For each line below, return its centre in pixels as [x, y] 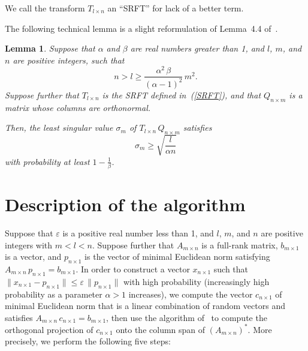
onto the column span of [161, 329]
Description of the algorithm [125, 204]
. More [260, 329]
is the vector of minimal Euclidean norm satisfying [177, 256]
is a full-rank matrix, [240, 244]
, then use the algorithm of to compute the [187, 317]
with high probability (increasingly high [196, 281]
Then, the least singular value [59, 127]
